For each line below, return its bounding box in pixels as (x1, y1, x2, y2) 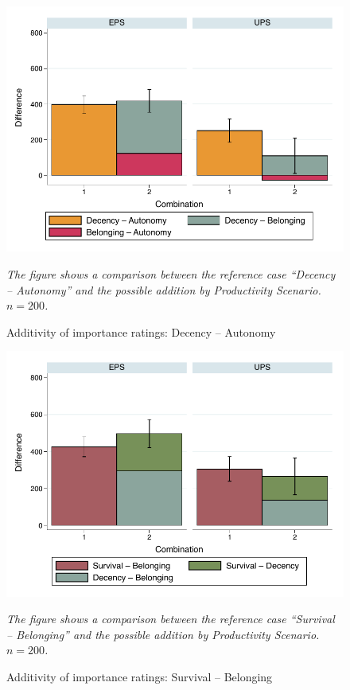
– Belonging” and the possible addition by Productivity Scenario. (6, 626, 320, 642)
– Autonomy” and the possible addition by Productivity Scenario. (6, 281, 321, 298)
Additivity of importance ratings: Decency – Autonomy (6, 323, 276, 340)
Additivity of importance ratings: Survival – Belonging (6, 669, 273, 685)
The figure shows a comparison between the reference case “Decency (6, 265, 336, 282)
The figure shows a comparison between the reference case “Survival (6, 610, 335, 627)
